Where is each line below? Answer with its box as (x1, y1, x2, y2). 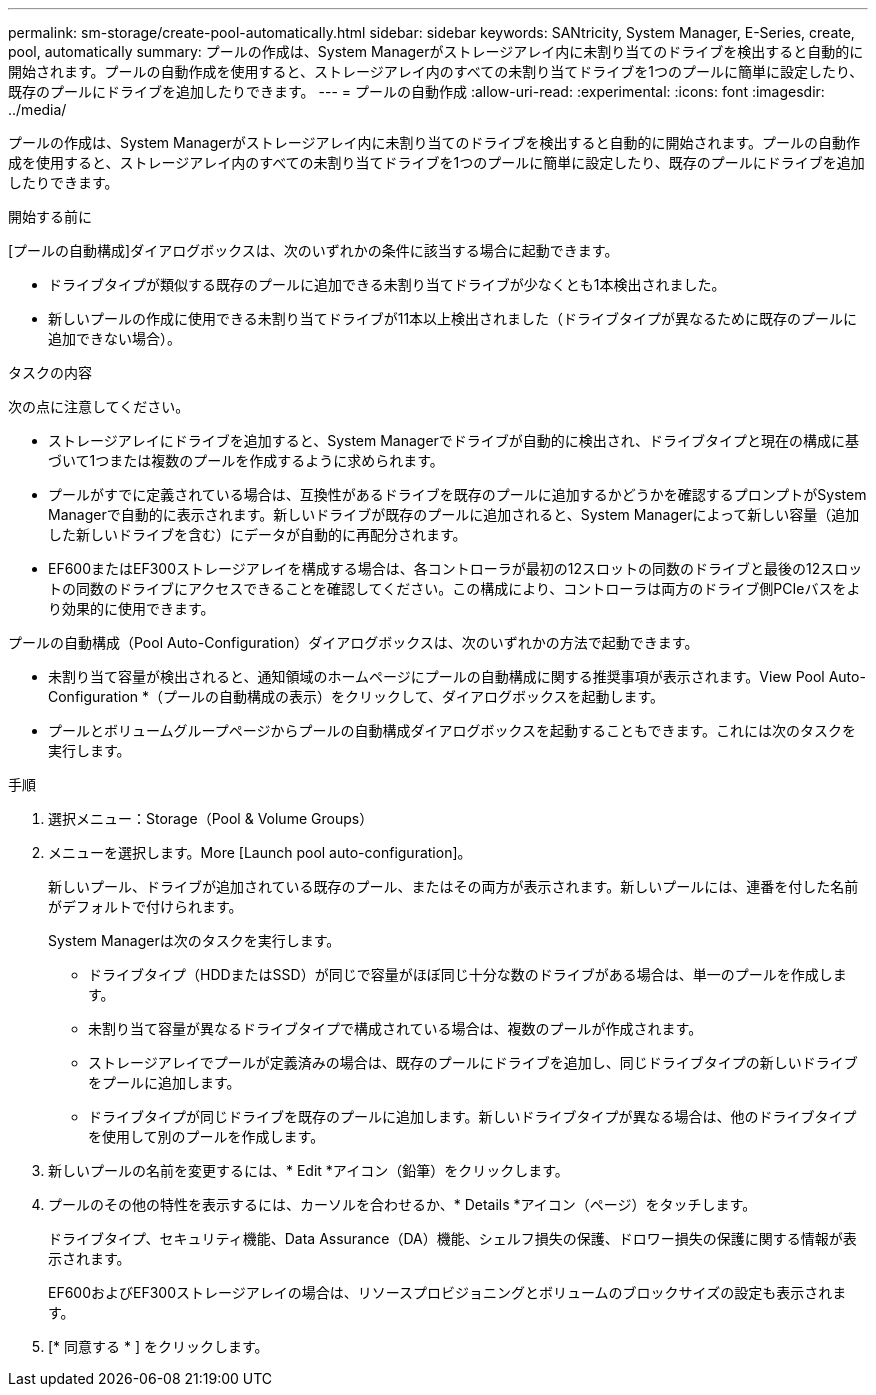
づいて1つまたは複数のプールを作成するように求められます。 (48, 452, 444, 469)
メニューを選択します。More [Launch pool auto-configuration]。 (48, 844, 472, 861)
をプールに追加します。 (88, 1074, 241, 1091)
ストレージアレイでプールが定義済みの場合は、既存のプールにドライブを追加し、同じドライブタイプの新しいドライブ (88, 1054, 858, 1071)
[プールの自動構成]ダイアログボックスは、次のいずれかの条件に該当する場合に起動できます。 (8, 242, 619, 259)
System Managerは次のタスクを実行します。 (48, 932, 341, 949)
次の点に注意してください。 (8, 398, 190, 415)
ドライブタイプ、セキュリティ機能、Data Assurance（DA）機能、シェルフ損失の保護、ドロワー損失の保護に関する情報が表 (48, 1230, 857, 1247)
